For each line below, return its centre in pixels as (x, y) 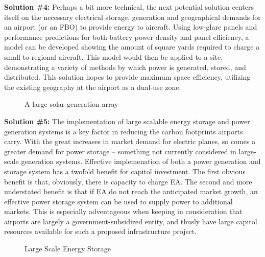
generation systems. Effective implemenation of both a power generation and (141, 161)
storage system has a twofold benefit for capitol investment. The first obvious (125, 171)
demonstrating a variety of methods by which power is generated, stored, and (125, 67)
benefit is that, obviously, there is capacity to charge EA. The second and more (128, 181)
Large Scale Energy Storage (68, 249)
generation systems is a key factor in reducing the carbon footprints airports (124, 131)
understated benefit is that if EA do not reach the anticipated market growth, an (131, 191)
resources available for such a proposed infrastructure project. (101, 231)
